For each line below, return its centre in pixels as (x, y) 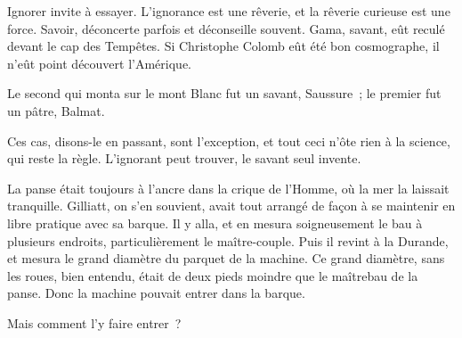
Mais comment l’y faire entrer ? (94, 322)
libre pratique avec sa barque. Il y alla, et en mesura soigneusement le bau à (215, 223)
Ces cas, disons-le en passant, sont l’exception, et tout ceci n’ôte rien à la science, (229, 140)
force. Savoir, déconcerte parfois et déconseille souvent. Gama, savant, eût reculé (226, 28)
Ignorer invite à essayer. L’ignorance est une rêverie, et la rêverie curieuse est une (229, 11)
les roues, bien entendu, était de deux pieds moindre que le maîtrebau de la (213, 275)
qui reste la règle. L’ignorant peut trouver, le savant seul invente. (184, 158)
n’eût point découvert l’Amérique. (99, 63)
